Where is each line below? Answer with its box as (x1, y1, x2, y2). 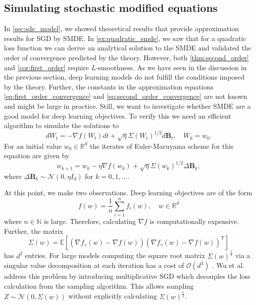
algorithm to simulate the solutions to (4, 120, 119, 131)
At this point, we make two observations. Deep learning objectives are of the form (4, 187, 253, 198)
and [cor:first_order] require (4, 62, 89, 72)
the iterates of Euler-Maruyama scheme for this (90, 140, 234, 151)
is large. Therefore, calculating (44, 216, 136, 226)
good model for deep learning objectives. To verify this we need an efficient (4, 110, 231, 121)
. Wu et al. (212, 260, 245, 270)
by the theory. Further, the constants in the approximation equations (4, 81, 213, 91)
